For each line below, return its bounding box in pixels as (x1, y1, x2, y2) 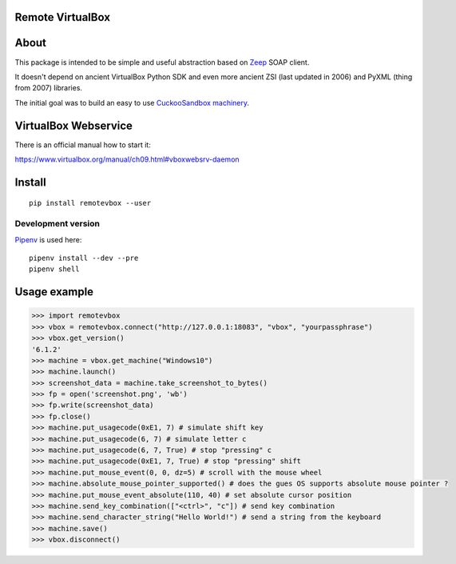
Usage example (14, 285, 94, 299)
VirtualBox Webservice (14, 118, 133, 132)
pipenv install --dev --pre (29, 253, 139, 262)
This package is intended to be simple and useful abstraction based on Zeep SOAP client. (14, 57, 310, 67)
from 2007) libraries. (14, 83, 83, 93)
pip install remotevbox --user (29, 198, 152, 208)
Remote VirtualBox (14, 10, 111, 24)
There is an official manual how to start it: (14, 140, 151, 150)
